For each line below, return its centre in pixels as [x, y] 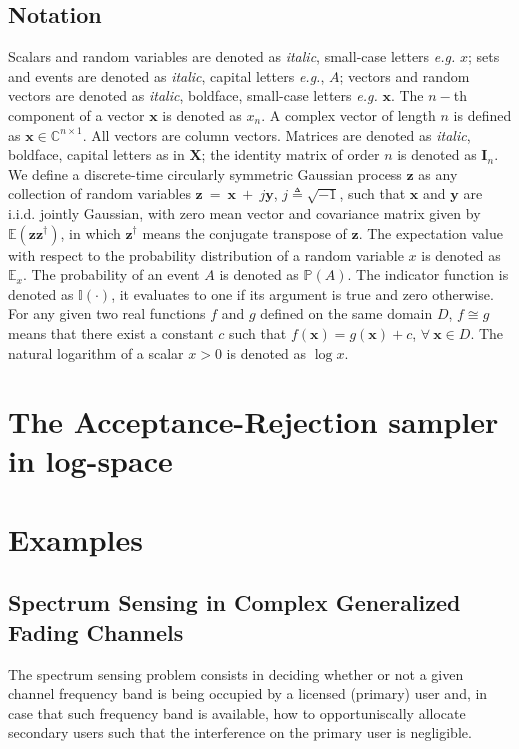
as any [438, 173]
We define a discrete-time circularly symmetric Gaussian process [205, 173]
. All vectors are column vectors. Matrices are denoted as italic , [276, 134]
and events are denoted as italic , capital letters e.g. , [166, 75]
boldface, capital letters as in [96, 154]
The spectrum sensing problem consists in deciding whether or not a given [236, 673]
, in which [90, 232]
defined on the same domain [346, 313]
